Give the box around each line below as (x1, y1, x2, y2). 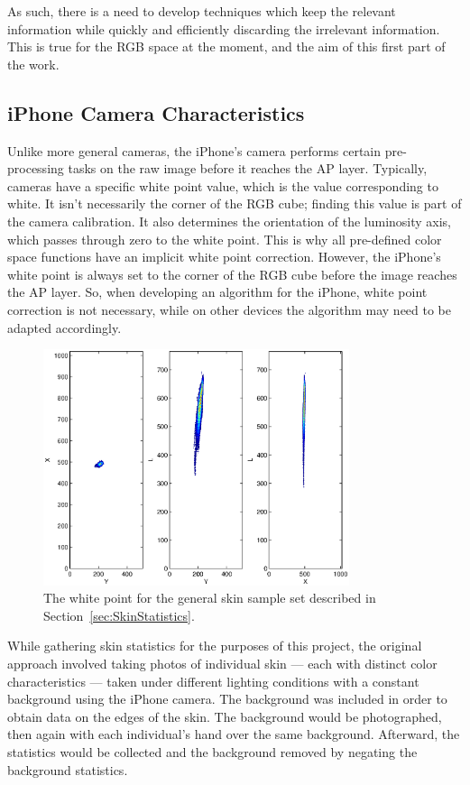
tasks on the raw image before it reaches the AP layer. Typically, (68, 159, 428, 178)
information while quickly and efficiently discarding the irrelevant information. (7, 19, 440, 38)
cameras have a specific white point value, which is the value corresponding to (7, 176, 438, 195)
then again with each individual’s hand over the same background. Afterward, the (7, 725, 460, 743)
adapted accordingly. (7, 318, 122, 337)
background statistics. (7, 760, 128, 779)
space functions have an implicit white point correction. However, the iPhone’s (7, 247, 441, 266)
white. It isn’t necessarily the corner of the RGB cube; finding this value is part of (7, 194, 462, 213)
